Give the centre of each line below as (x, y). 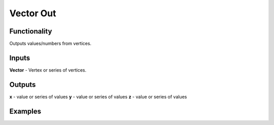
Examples (25, 111)
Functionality (31, 31)
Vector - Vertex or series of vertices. (48, 70)
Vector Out (33, 13)
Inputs (20, 58)
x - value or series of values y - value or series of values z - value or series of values (98, 97)
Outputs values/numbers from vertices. (50, 44)
